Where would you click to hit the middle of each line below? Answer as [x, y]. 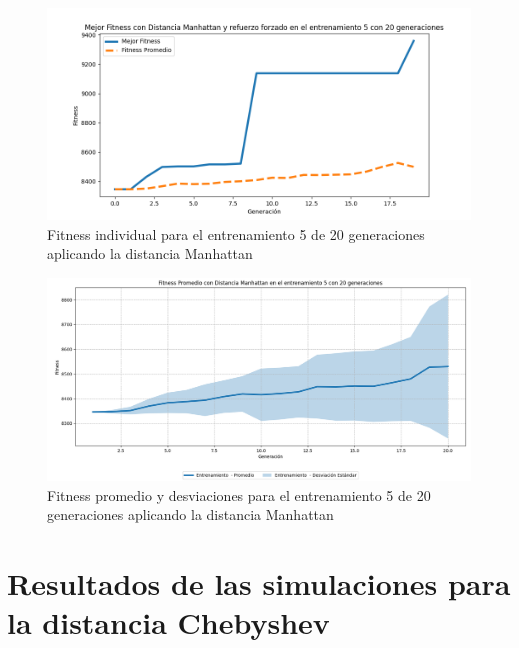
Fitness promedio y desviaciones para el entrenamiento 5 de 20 [239, 494]
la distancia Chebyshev [168, 622]
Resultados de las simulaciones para [259, 583]
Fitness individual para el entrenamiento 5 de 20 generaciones [236, 233]
